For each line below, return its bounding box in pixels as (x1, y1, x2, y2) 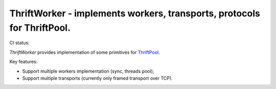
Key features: (9, 59, 38, 65)
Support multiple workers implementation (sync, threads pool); (22, 68, 154, 74)
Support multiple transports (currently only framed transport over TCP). (22, 75, 173, 81)
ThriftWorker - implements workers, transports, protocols (9, 8, 261, 19)
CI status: (9, 40, 30, 46)
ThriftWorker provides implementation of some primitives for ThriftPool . (9, 49, 160, 55)
